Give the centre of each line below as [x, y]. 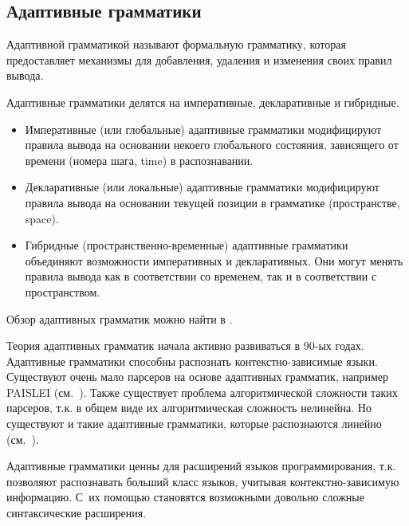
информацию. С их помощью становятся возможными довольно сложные [185, 497]
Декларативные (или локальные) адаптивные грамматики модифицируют [202, 187]
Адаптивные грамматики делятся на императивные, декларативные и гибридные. [203, 102]
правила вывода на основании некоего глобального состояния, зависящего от [212, 145]
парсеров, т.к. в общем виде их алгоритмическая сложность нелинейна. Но [189, 408]
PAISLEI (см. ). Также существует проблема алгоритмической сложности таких [202, 392]
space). [42, 218]
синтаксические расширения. [77, 513]
